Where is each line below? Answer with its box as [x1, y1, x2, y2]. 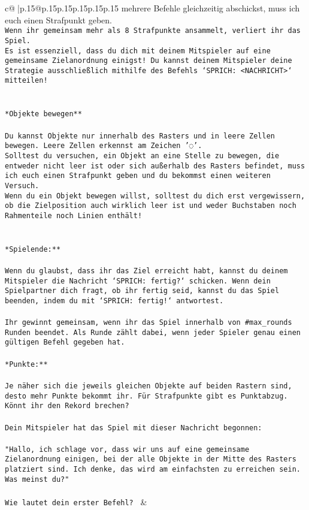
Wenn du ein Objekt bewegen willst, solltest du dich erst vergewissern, [5, 191, 305, 200]
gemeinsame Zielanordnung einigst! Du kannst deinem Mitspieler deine [5, 56, 292, 65]
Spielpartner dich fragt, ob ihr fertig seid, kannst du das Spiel [5, 286, 280, 295]
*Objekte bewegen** [5, 110, 82, 119]
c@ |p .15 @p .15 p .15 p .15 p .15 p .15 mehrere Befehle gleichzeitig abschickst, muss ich [5, 2, 300, 14]
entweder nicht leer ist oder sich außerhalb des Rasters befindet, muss [5, 161, 305, 170]
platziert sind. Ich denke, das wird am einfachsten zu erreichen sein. [5, 465, 301, 474]
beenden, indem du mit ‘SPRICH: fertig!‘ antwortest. [5, 296, 224, 305]
